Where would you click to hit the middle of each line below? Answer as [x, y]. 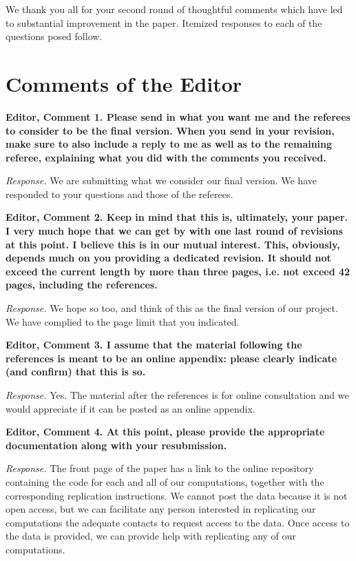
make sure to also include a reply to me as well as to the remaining [169, 144]
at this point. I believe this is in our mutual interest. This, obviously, [173, 244]
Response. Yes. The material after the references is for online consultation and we [177, 395]
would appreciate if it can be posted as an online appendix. [130, 408]
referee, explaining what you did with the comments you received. [166, 157]
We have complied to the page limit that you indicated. [123, 321]
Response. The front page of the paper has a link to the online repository [160, 468]
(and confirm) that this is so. [76, 372]
